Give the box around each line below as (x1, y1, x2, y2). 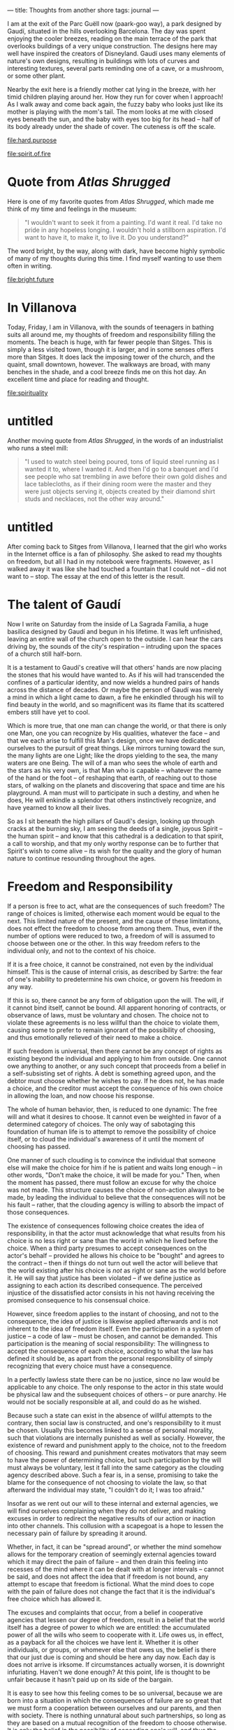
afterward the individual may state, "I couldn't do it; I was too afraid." (7, 1485, 205, 1494)
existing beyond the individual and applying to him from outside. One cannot (7, 1054, 227, 1062)
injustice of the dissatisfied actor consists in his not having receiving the (7, 1289, 215, 1297)
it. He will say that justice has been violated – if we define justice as (7, 1273, 201, 1282)
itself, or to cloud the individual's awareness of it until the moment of (7, 1134, 205, 1143)
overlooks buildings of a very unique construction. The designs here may (7, 42, 218, 50)
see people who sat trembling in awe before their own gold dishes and (24, 472, 227, 481)
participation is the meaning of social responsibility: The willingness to (7, 1339, 210, 1347)
